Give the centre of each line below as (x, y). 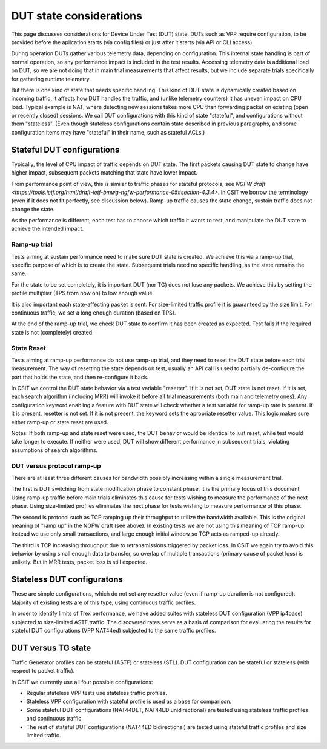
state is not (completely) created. (52, 332)
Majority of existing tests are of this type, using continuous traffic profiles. (104, 602)
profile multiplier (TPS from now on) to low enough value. (83, 293)
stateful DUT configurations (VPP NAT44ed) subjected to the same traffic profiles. (114, 630)
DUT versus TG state (51, 647)
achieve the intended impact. (48, 229)
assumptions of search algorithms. (54, 450)
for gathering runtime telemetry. (51, 79)
